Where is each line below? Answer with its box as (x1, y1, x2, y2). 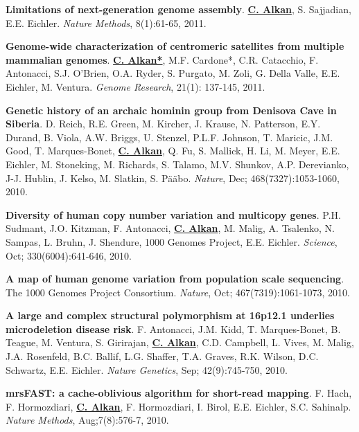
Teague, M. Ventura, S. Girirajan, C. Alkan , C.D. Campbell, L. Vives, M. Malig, (6, 335, 354, 350)
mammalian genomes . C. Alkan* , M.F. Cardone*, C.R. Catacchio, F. (6, 52, 319, 66)
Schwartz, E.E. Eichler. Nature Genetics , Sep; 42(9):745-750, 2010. (6, 362, 288, 377)
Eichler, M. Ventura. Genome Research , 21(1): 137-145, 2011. (6, 79, 265, 93)
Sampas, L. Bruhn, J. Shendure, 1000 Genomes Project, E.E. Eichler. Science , (6, 234, 338, 249)
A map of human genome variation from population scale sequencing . (6, 271, 344, 286)
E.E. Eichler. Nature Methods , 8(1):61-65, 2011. (6, 15, 207, 30)
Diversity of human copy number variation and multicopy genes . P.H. (6, 207, 341, 222)
